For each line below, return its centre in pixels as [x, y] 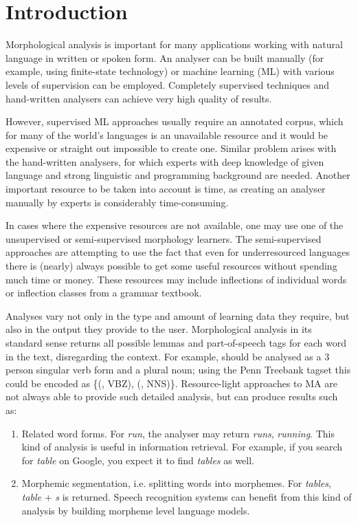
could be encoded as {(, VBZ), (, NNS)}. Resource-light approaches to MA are [171, 383]
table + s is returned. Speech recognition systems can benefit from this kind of [187, 496]
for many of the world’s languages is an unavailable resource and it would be [167, 134]
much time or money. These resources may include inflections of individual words [176, 279]
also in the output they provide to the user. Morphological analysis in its [159, 329]
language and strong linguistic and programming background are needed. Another [178, 175]
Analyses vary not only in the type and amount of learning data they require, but [178, 315]
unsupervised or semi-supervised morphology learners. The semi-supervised [164, 238]
